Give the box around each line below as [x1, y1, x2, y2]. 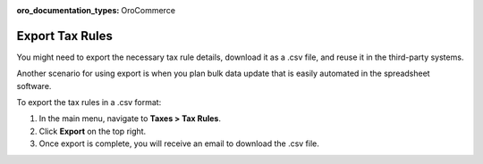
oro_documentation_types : [16, 5, 120, 15]
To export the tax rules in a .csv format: [16, 97, 162, 108]
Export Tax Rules [16, 28, 114, 44]
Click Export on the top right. [38, 126, 147, 136]
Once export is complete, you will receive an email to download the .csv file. [38, 138, 319, 149]
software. [16, 80, 52, 91]
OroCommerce [121, 5, 176, 15]
